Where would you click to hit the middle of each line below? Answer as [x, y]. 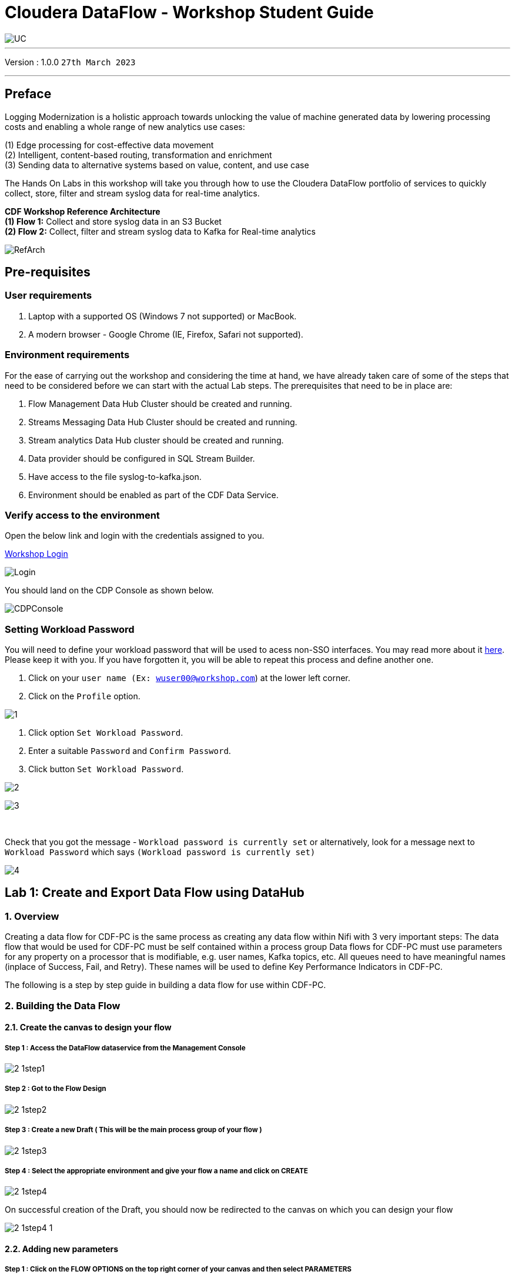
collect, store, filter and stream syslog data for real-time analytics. [132, 193]
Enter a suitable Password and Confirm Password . [130, 751]
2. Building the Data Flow [63, 1005]
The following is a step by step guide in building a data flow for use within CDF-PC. [165, 985]
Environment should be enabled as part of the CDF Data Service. [153, 495]
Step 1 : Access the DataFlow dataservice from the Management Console [125, 1048]
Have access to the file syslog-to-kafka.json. [115, 476]
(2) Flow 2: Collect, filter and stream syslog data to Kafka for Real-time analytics [160, 231]
